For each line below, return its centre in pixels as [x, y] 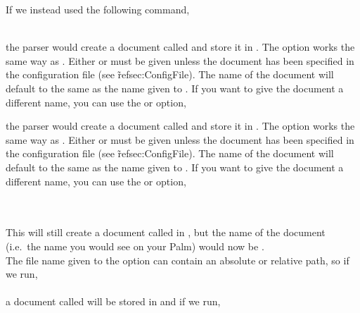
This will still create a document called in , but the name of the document [166, 232]
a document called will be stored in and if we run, [113, 301]
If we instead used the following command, [98, 9]
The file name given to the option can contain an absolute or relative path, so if [178, 260]
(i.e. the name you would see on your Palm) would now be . [135, 246]
